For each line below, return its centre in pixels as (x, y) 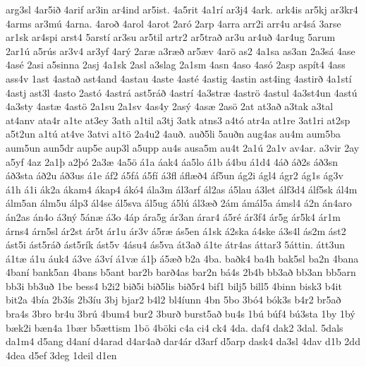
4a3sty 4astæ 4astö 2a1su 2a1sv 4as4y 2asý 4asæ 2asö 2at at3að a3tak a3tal (170, 106)
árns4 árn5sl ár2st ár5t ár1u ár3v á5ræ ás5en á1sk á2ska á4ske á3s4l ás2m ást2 (176, 230)
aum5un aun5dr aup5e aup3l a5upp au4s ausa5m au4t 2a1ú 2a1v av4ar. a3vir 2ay (183, 147)
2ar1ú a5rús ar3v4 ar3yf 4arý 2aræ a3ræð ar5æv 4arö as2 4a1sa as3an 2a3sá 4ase (181, 50)
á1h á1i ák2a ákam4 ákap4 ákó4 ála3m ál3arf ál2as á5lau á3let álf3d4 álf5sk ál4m (182, 189)
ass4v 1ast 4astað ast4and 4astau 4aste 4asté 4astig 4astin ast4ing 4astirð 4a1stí (179, 78)
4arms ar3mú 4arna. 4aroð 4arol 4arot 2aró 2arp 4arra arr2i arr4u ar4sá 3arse (173, 23)
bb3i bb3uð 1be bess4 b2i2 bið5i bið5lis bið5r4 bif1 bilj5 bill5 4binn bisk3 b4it (174, 285)
